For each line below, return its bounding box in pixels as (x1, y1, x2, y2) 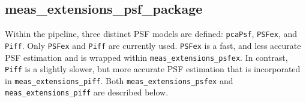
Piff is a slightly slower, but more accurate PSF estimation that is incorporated (5, 63, 301, 75)
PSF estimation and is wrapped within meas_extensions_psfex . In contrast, (5, 51, 288, 63)
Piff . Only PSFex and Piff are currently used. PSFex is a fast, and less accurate (5, 39, 301, 51)
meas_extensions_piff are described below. (5, 86, 169, 98)
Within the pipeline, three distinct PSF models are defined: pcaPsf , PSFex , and (5, 27, 297, 40)
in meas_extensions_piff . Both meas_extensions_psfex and (5, 74, 233, 86)
